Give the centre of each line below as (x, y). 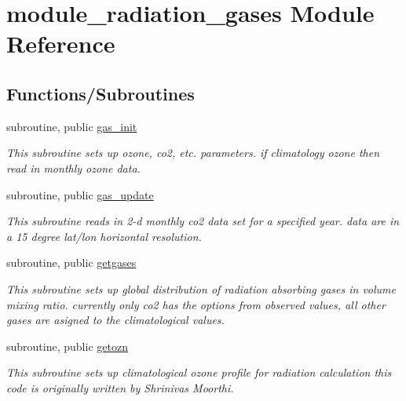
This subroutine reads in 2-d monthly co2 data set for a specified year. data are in (203, 221)
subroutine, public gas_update (80, 194)
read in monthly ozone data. (73, 168)
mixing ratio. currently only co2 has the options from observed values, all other (196, 304)
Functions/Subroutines (101, 93)
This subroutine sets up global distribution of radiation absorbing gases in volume (201, 288)
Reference (61, 44)
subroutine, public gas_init (72, 126)
